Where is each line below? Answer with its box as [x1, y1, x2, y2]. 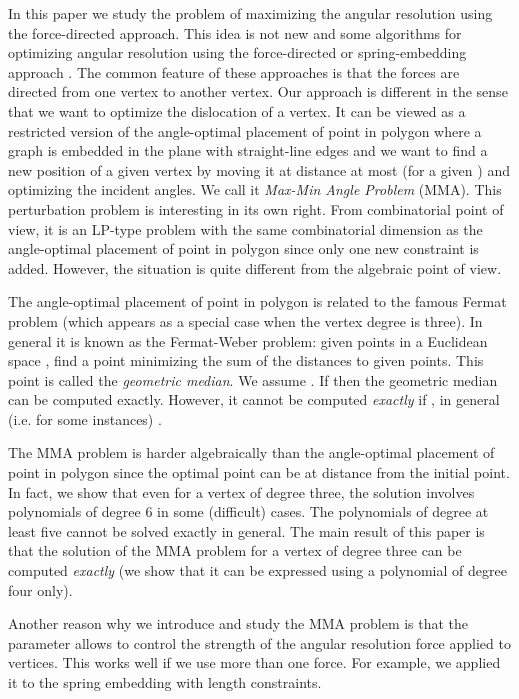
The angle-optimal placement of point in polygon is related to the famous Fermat [8, 291, 507, 312]
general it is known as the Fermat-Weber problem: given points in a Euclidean [8, 330, 488, 351]
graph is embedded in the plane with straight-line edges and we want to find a [8, 140, 488, 161]
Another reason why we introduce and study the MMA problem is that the [8, 613, 469, 634]
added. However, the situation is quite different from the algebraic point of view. [8, 257, 502, 278]
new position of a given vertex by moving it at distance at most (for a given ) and [8, 159, 510, 180]
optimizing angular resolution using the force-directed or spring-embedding [8, 42, 467, 63]
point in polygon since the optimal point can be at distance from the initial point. [8, 462, 510, 483]
